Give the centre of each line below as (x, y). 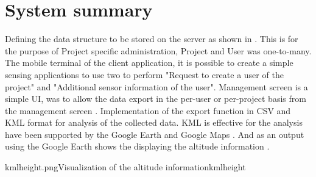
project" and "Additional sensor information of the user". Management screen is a (156, 86)
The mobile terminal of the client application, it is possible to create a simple (149, 63)
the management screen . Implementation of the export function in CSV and (148, 110)
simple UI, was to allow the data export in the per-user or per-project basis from (156, 99)
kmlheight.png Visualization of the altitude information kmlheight (125, 167)
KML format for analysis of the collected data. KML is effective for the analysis (154, 122)
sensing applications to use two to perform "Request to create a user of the (144, 74)
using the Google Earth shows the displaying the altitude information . (137, 146)
